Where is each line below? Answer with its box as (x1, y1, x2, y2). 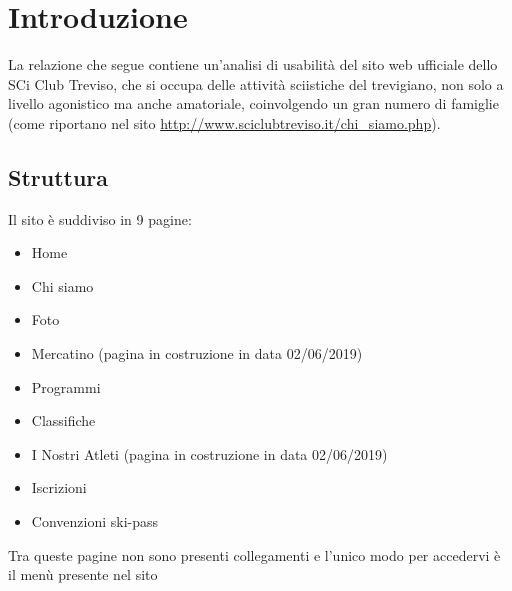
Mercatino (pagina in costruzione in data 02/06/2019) (31, 343, 363, 364)
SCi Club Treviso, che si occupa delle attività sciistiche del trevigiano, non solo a (8, 73, 504, 94)
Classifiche (31, 410, 96, 431)
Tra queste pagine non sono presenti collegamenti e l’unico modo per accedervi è (8, 544, 501, 565)
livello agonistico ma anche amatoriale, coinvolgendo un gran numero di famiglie (8, 93, 499, 114)
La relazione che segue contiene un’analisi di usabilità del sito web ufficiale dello (8, 54, 498, 75)
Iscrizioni (31, 477, 87, 498)
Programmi (31, 376, 101, 397)
